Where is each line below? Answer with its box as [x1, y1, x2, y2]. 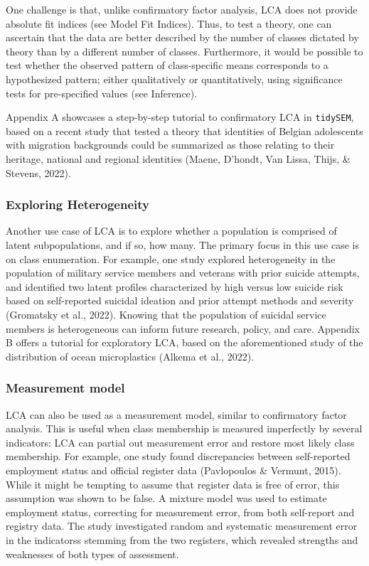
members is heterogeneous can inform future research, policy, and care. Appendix [6, 321, 360, 336]
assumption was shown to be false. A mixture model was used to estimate [6, 491, 327, 506]
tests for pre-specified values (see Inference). [6, 85, 198, 100]
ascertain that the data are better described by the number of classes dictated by [6, 30, 359, 45]
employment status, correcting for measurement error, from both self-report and [6, 504, 355, 519]
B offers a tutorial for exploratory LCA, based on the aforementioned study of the [6, 335, 363, 350]
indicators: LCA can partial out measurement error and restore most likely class [6, 434, 355, 449]
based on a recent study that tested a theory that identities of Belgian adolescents [6, 123, 363, 138]
